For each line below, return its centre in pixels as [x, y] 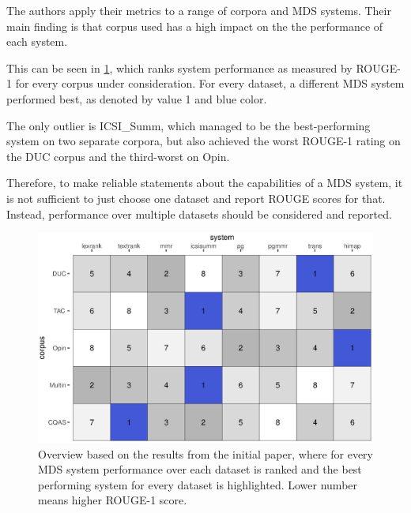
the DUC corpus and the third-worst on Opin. [118, 156]
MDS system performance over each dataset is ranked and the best [200, 469]
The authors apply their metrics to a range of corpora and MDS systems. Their [199, 10]
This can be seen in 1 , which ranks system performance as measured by [179, 67]
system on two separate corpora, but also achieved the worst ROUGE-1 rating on [204, 141]
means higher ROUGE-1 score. [113, 500]
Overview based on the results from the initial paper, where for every [206, 453]
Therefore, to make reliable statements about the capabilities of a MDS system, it [205, 183]
